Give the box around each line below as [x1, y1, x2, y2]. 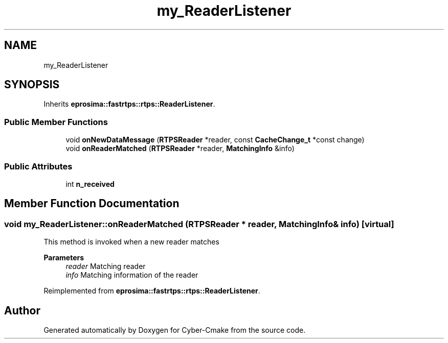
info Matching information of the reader [65, 271, 198, 280]
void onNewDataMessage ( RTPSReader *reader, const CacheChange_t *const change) [65, 135, 365, 144]
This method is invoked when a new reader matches [43, 237, 219, 247]
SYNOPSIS [4, 78, 60, 91]
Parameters [43, 253, 84, 262]
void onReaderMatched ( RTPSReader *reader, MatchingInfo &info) [65, 144, 295, 153]
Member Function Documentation [4, 197, 180, 210]
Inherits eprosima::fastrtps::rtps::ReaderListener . [43, 100, 215, 109]
